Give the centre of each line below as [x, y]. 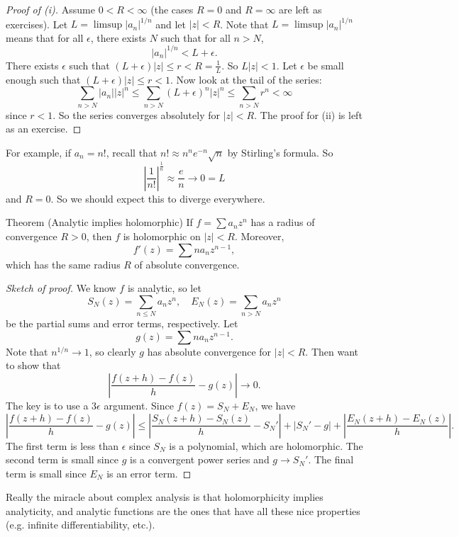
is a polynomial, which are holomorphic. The [266, 445]
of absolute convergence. [187, 264]
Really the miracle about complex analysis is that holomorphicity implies [165, 497]
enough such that [43, 79]
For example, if [39, 152]
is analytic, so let [164, 288]
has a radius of [283, 222]
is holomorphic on [162, 236]
